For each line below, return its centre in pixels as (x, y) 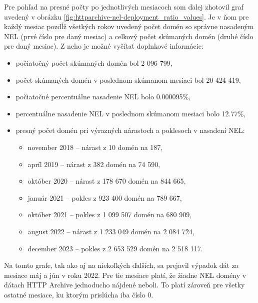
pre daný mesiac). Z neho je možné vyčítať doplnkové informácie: (104, 46)
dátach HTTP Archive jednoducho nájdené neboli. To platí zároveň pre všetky (124, 285)
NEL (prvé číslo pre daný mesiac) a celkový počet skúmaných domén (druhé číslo (129, 36)
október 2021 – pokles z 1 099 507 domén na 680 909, (110, 214)
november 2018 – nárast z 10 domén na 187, (95, 147)
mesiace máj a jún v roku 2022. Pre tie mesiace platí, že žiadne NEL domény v (125, 275)
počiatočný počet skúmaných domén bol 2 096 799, (94, 62)
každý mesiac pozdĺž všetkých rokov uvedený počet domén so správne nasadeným (129, 26)
